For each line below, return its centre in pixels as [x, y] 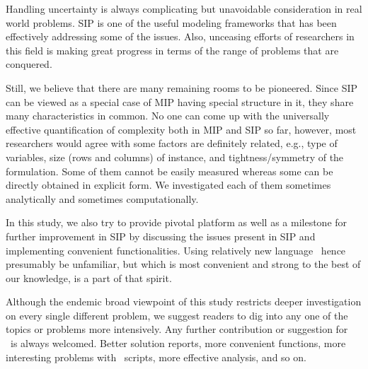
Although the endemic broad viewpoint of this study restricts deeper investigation [184, 301]
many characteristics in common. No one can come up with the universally [168, 116]
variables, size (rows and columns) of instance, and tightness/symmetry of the [175, 157]
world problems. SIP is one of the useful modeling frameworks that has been [171, 22]
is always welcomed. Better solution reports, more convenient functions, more [178, 343]
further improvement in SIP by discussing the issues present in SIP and [161, 236]
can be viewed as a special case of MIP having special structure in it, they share [180, 101]
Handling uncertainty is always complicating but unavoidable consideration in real [184, 8]
